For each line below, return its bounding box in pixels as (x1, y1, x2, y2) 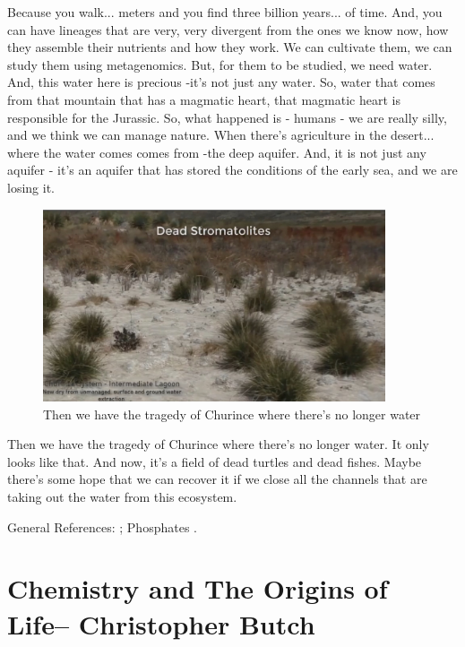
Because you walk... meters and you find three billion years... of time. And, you (7, 3, 443, 21)
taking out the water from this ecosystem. (7, 487, 237, 506)
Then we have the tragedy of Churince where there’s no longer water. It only (7, 435, 429, 453)
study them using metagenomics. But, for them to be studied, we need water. (7, 55, 433, 73)
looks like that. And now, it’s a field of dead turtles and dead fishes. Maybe (7, 452, 422, 470)
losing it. (7, 177, 55, 196)
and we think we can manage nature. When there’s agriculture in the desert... (7, 125, 435, 144)
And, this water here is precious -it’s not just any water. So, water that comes (7, 73, 435, 91)
